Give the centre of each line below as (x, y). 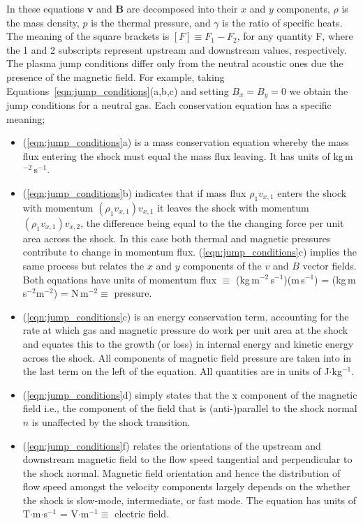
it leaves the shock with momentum (233, 207)
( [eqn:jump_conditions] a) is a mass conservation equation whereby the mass (186, 142)
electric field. (142, 514)
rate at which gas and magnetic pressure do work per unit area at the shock (185, 330)
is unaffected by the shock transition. (111, 421)
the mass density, (43, 22)
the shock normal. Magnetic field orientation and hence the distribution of (181, 472)
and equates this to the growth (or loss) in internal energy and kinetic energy (188, 343)
